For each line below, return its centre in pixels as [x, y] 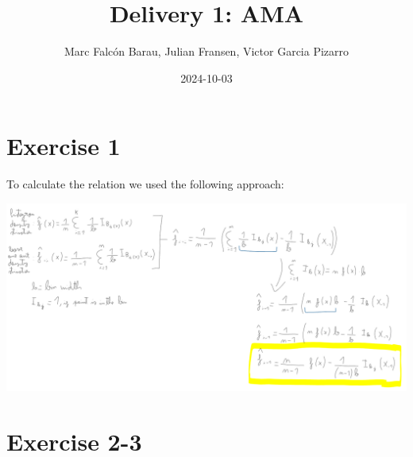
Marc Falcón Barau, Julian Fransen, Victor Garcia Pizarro [206, 51]
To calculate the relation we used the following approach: [145, 184]
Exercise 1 [64, 146]
